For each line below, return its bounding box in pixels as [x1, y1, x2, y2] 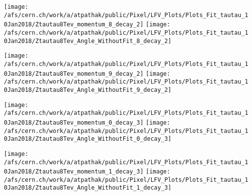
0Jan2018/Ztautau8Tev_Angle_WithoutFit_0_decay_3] [4, 135, 172, 143]
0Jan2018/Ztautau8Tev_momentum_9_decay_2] [4, 70, 144, 77]
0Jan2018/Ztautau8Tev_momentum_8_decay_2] [4, 21, 144, 28]
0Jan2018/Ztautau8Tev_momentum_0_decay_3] [4, 119, 144, 126]
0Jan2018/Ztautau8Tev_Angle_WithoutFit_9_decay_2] [4, 86, 172, 93]
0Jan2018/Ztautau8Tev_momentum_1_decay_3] [4, 168, 144, 175]
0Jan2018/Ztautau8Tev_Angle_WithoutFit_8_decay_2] [4, 37, 172, 44]
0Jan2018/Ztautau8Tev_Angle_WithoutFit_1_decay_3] [4, 184, 172, 192]
